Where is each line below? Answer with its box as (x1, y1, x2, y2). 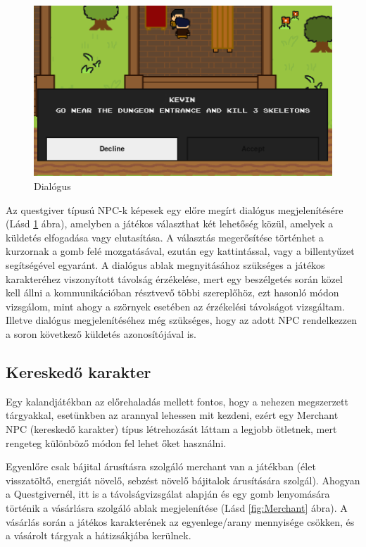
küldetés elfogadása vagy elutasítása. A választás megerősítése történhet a (6, 230, 324, 244)
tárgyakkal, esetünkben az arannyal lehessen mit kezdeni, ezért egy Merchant (6, 408, 339, 422)
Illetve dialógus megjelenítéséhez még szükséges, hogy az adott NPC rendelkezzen (6, 313, 358, 327)
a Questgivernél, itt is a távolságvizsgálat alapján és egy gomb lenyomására (6, 486, 330, 501)
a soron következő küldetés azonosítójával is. (6, 327, 196, 341)
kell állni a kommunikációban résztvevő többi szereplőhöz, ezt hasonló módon (6, 285, 339, 300)
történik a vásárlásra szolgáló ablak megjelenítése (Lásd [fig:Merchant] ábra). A (6, 500, 348, 515)
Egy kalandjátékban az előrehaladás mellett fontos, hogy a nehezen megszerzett (6, 394, 348, 408)
